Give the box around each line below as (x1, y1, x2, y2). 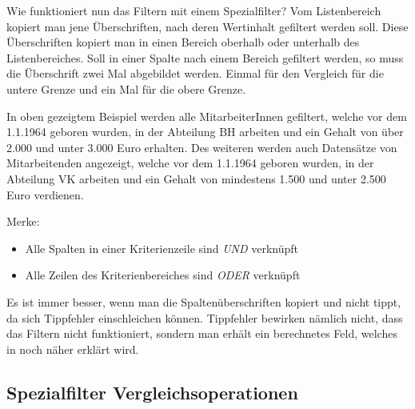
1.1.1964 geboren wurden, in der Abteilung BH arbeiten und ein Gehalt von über (6, 123, 404, 140)
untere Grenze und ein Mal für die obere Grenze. (6, 80, 246, 97)
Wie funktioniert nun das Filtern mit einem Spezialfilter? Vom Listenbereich (6, 2, 381, 18)
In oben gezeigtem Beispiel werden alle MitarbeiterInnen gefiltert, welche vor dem (6, 107, 407, 124)
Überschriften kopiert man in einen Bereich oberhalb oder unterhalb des (6, 34, 360, 50)
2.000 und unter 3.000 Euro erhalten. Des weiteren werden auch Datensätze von (6, 138, 397, 155)
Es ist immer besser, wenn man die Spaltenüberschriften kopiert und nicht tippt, (6, 293, 401, 310)
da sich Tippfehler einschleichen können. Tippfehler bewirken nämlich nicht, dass (6, 309, 403, 326)
